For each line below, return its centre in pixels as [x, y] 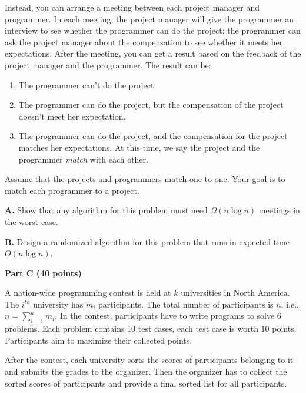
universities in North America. [235, 293]
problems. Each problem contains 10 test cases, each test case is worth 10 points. [151, 328]
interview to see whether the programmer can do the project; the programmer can [153, 30]
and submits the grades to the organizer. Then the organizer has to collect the [146, 371]
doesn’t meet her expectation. [72, 116]
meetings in [279, 210]
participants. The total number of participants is [186, 304]
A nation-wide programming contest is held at [88, 293]
